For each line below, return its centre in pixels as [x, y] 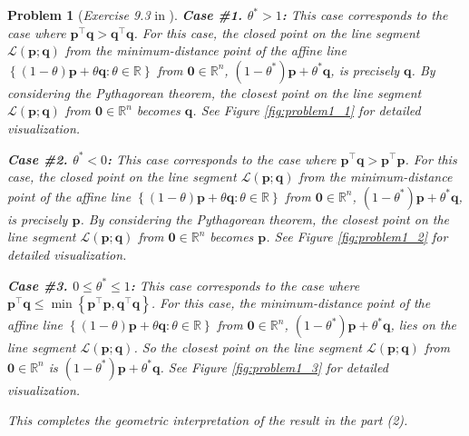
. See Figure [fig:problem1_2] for [357, 237]
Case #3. [38, 285]
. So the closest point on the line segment [248, 347]
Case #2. [38, 159]
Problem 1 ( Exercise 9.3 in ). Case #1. [125, 15]
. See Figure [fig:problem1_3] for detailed [274, 367]
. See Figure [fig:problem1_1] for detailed [307, 110]
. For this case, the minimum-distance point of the [291, 303]
